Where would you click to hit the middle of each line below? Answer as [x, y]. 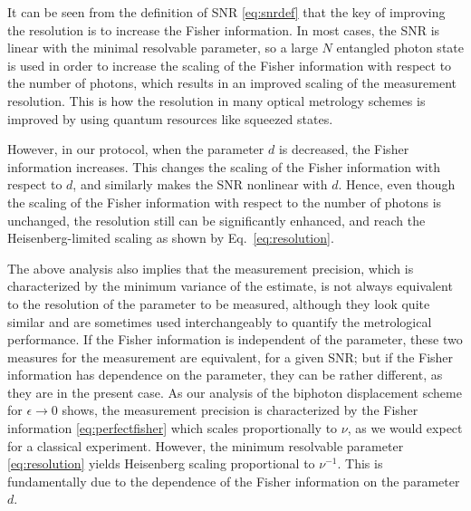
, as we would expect [405, 428]
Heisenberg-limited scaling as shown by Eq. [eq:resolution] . [171, 238]
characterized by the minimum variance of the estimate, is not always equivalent [230, 286]
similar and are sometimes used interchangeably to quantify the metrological [220, 321]
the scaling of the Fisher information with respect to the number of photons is [225, 202]
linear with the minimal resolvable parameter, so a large [163, 48]
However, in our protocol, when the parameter [136, 149]
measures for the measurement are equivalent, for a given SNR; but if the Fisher [231, 357]
